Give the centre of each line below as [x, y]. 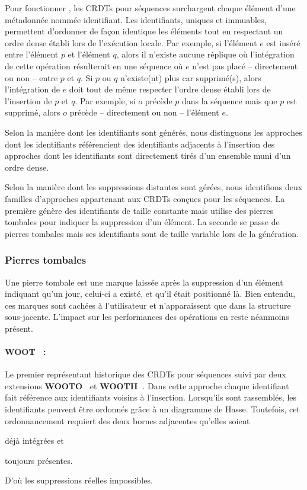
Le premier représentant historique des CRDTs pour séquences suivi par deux [145, 374]
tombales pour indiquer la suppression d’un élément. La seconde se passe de [142, 222]
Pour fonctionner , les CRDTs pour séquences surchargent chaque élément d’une [150, 8]
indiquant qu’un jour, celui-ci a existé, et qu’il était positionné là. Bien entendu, [150, 294]
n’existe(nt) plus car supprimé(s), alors [191, 77]
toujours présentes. [39, 460]
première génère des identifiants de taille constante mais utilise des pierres [139, 210]
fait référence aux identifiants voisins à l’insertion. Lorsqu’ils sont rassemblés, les [151, 397]
